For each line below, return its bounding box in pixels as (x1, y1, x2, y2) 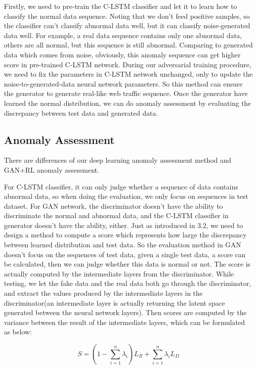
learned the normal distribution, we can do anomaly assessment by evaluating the (4, 97, 251, 108)
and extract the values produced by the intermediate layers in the (4, 288, 203, 298)
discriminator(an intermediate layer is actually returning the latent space (4, 297, 225, 308)
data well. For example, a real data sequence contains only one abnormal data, (4, 30, 242, 40)
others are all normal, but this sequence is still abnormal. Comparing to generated (4, 40, 253, 50)
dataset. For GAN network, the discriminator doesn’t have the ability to (4, 200, 223, 211)
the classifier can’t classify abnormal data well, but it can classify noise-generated (4, 20, 251, 31)
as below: (4, 326, 32, 337)
